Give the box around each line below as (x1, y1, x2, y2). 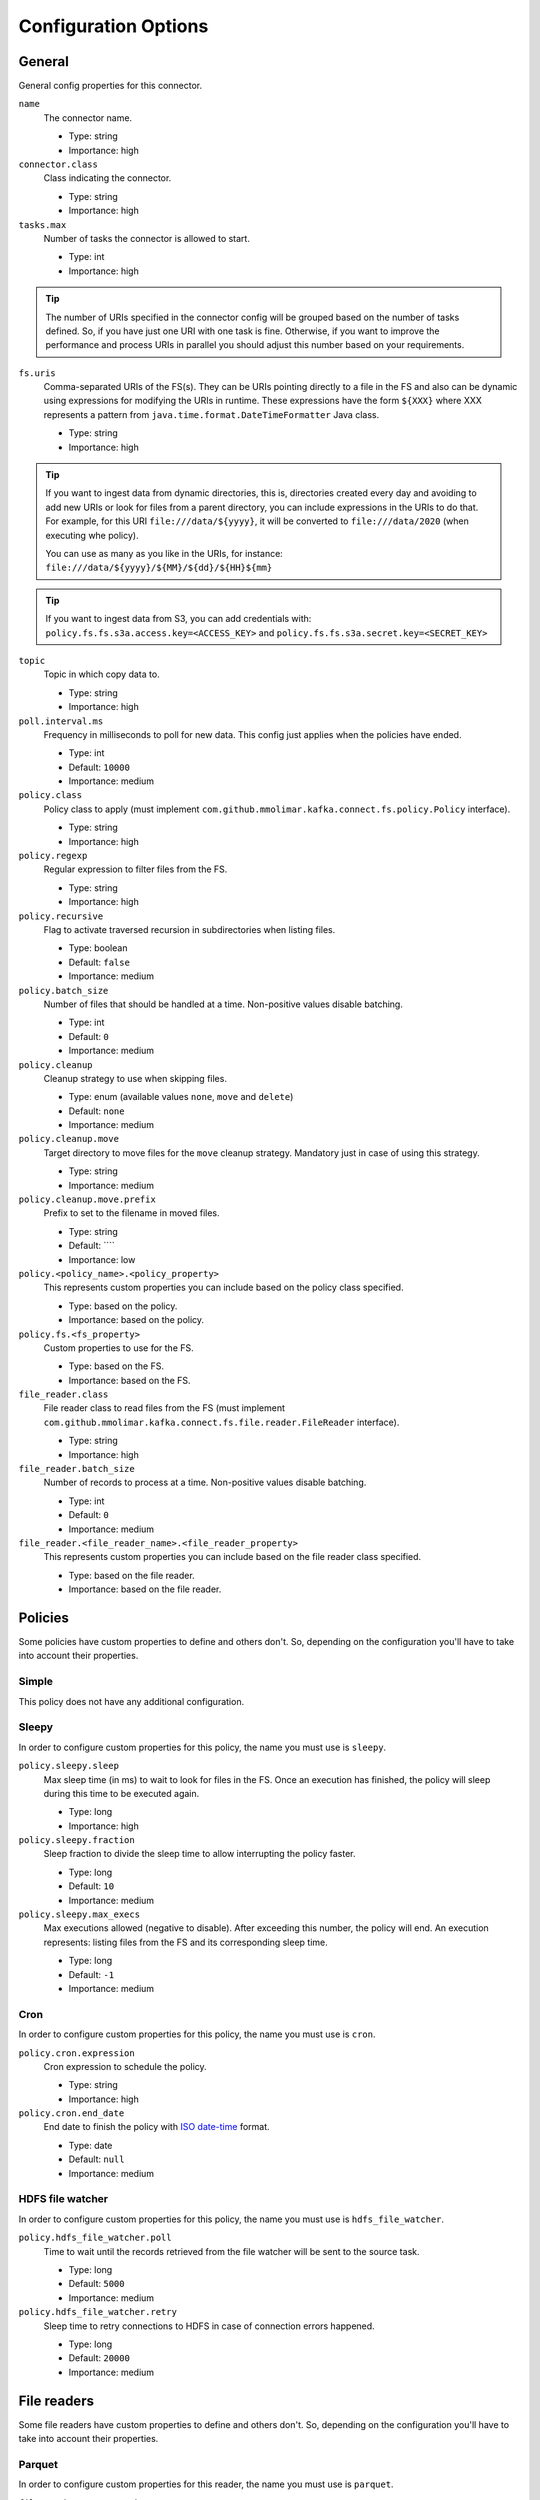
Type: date (68, 2139, 113, 2151)
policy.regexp (18, 850, 88, 862)
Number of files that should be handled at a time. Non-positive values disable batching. (43, 998, 404, 1010)
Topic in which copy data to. (43, 668, 160, 680)
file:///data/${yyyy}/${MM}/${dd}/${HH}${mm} (45, 562, 273, 574)
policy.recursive (18, 910, 104, 922)
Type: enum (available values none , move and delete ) (68, 1091, 294, 1103)
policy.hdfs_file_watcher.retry (18, 2306, 177, 2318)
